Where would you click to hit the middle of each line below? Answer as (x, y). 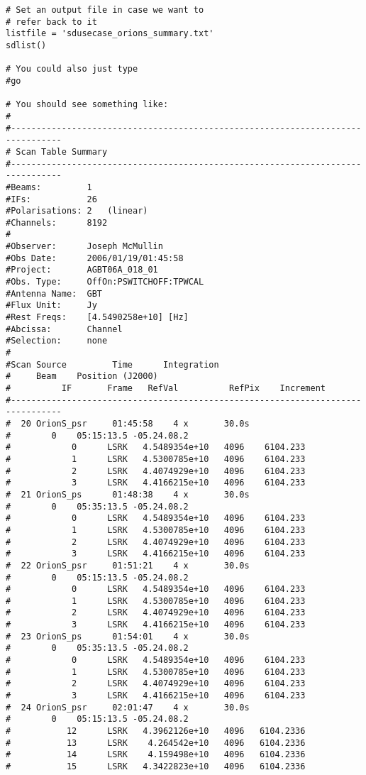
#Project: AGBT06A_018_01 (82, 270)
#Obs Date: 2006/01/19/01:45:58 (95, 258)
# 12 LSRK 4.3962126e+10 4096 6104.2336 (156, 731)
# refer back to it (51, 22)
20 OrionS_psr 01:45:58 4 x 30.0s (135, 423)
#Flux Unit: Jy (51, 306)
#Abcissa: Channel (64, 329)
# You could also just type (72, 69)
